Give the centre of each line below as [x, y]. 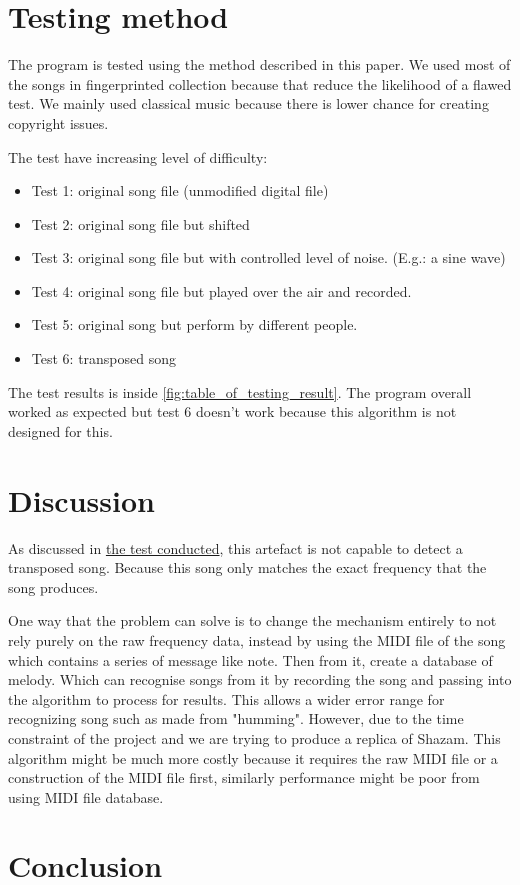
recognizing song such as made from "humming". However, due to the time [236, 718]
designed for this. [60, 430]
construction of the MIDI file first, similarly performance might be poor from [244, 777]
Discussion [81, 499]
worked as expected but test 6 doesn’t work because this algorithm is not [232, 411]
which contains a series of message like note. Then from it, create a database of [250, 659]
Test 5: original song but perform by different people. [194, 324]
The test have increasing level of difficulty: [138, 156]
